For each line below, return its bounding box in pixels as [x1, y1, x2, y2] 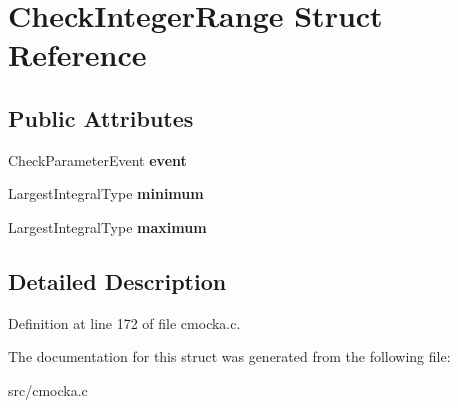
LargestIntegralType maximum [8, 216, 207, 237]
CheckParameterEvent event [8, 149, 187, 170]
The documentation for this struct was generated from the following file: [8, 346, 451, 367]
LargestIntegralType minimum [8, 183, 204, 204]
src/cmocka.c [8, 379, 88, 400]
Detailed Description [8, 265, 227, 296]
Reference [8, 34, 147, 75]
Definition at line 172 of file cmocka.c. [8, 312, 241, 333]
